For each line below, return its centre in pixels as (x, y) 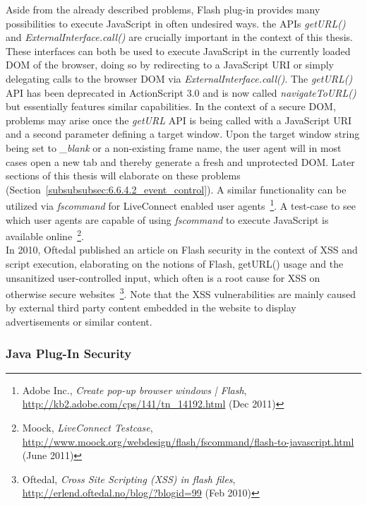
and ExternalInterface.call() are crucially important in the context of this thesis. (179, 37)
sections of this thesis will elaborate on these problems (123, 176)
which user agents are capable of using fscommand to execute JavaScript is (167, 219)
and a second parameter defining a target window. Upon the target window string (183, 134)
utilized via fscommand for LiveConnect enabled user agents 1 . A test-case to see (181, 204)
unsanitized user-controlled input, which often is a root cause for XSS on (163, 277)
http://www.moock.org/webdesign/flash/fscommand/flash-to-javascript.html (188, 441)
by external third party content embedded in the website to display (151, 308)
